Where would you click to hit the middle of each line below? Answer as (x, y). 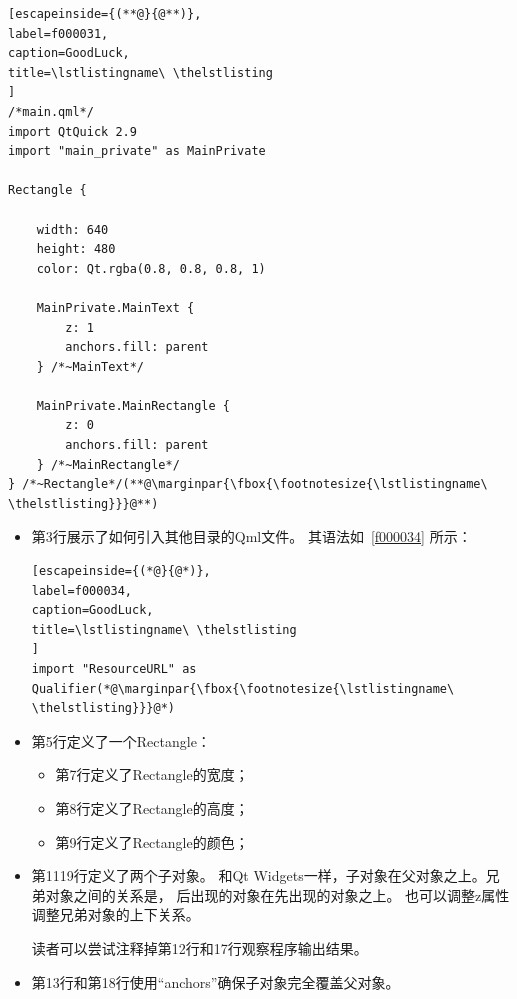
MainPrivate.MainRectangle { (133, 405)
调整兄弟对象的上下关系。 (115, 914)
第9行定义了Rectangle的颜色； (152, 841)
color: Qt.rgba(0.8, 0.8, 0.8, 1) (151, 268)
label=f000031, (58, 33)
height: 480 (76, 249)
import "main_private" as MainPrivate (137, 151)
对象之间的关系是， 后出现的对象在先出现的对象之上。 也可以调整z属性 (277, 894)
